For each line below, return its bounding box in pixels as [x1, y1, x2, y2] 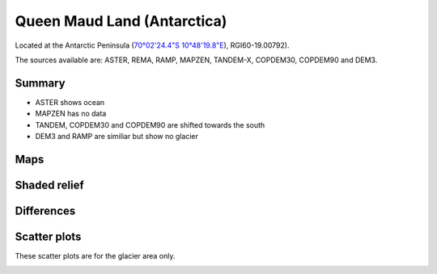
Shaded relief [15, 178, 84, 192]
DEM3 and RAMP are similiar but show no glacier [35, 132, 198, 141]
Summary [15, 76, 66, 90]
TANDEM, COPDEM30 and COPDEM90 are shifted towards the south [35, 120, 265, 129]
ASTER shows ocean [35, 97, 105, 107]
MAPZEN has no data [35, 109, 107, 119]
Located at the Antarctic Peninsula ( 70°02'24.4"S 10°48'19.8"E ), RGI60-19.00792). [15, 40, 290, 50]
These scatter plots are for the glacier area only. [15, 251, 176, 260]
